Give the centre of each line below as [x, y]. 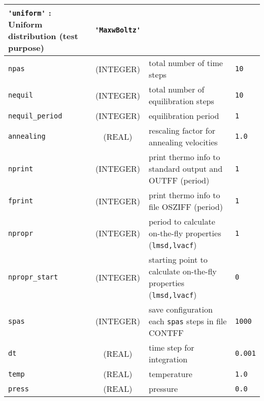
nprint [21, 168]
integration [168, 359]
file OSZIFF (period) [186, 207]
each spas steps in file [188, 321]
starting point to [178, 259]
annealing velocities [183, 142]
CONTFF [166, 333]
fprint [21, 201]
